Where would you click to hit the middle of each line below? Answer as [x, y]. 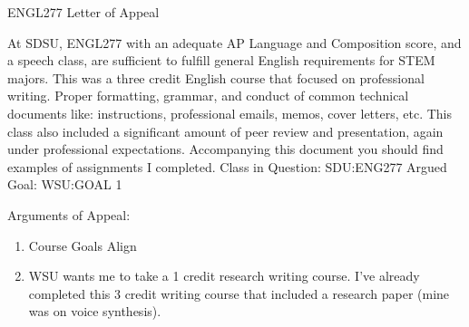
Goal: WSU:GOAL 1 [65, 184]
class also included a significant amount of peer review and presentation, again [225, 131]
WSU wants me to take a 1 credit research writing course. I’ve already [224, 276]
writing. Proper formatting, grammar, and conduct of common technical [208, 96]
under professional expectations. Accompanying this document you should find [225, 149]
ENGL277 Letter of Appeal [83, 12]
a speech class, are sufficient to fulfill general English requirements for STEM [221, 60]
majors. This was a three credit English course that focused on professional [216, 77]
